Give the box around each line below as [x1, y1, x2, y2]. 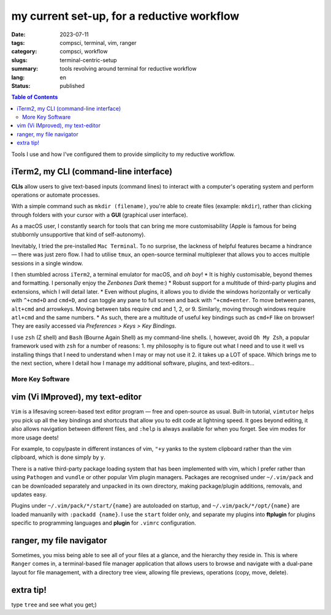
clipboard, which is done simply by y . [11, 453, 105, 461]
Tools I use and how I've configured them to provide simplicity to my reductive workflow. [11, 151, 235, 158]
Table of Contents [11, 93, 58, 101]
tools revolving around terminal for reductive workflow [59, 65, 197, 72]
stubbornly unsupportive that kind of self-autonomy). [11, 231, 146, 238]
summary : [11, 65, 39, 72]
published [59, 82, 85, 89]
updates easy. [11, 490, 47, 498]
